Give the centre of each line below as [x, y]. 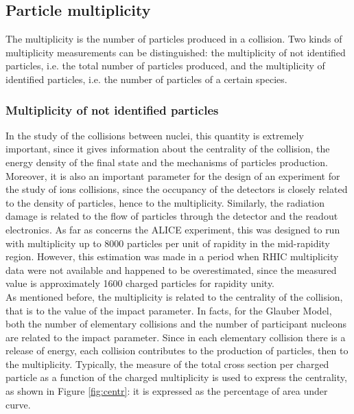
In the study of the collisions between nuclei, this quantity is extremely [155, 135]
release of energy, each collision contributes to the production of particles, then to [177, 350]
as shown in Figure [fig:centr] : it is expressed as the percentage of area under [167, 391]
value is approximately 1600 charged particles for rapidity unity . [140, 283]
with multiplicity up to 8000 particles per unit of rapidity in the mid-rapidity [168, 243]
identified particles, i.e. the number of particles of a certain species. [146, 79]
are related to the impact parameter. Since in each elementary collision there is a [176, 337]
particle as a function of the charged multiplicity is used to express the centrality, [176, 377]
